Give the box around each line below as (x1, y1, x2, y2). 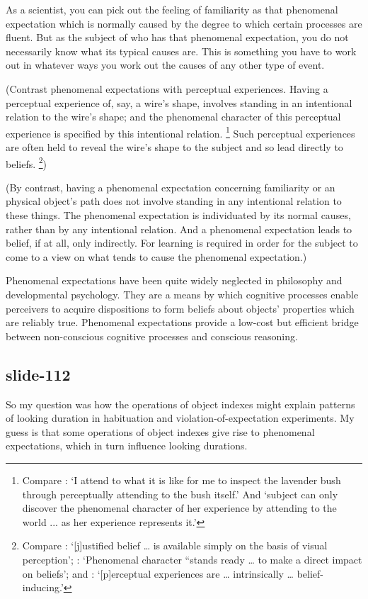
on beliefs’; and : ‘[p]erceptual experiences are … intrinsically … (22, 566, 294, 581)
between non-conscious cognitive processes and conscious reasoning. (6, 328, 298, 343)
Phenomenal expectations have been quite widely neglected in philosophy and (6, 273, 343, 288)
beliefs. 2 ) (6, 154, 47, 171)
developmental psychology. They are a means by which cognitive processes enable (6, 287, 359, 301)
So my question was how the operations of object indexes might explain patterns (6, 396, 355, 411)
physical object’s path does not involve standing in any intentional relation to (6, 194, 342, 208)
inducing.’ (22, 580, 64, 595)
